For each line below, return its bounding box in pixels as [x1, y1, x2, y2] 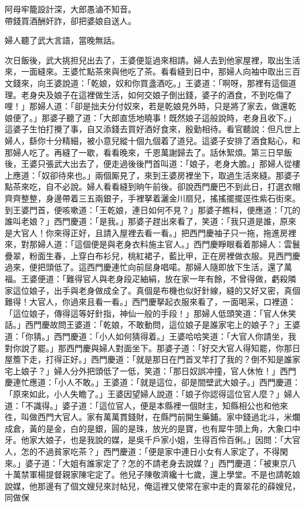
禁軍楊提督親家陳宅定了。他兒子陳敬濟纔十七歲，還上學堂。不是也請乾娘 [21, 468, 300, 481]
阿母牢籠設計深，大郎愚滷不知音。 [5, 3, 136, 15]
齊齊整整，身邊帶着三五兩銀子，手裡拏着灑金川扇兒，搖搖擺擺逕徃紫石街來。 [5, 192, 300, 204]
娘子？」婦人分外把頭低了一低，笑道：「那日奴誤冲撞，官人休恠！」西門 [21, 364, 296, 377]
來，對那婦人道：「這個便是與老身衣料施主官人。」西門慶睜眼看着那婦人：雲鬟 [5, 238, 300, 250]
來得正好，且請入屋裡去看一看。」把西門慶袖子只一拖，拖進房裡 [53, 226, 296, 239]
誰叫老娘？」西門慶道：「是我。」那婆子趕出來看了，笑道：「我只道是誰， [5, 215, 280, 227]
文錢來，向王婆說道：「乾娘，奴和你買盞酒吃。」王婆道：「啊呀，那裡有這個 [5, 76, 288, 89]
